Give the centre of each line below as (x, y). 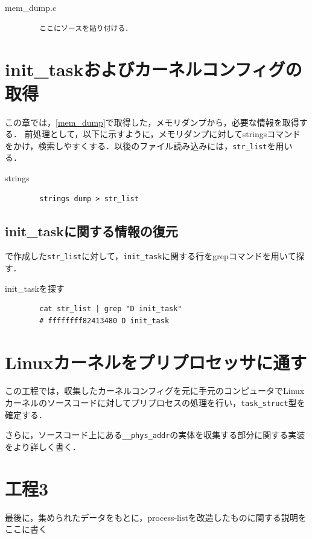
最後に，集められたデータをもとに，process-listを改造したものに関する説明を (156, 517)
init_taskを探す (35, 288)
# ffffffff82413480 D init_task (104, 321)
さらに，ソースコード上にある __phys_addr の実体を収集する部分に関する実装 (155, 435)
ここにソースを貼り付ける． (86, 28)
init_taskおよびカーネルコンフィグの (154, 69)
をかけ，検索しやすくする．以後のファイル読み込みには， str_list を (140, 145)
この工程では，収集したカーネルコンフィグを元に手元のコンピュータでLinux (155, 391)
